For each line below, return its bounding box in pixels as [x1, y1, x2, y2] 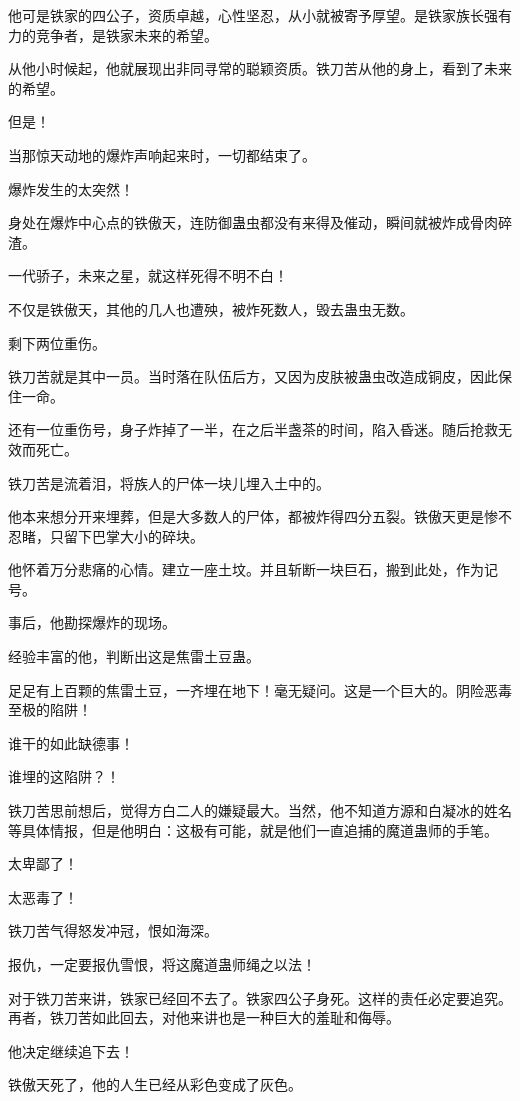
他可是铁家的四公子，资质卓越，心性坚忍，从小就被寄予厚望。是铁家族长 [8, 5, 484, 25]
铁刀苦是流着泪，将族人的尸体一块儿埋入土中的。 [8, 472, 330, 493]
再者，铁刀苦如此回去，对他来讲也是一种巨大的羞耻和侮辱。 [8, 1007, 400, 1028]
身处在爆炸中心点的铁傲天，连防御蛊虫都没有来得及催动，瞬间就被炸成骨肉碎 [8, 212, 512, 233]
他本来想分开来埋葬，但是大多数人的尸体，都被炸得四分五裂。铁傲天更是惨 [8, 506, 498, 527]
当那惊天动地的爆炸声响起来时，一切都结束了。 [8, 144, 316, 165]
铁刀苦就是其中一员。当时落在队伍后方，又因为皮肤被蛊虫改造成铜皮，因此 [8, 366, 498, 387]
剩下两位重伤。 [8, 332, 106, 353]
